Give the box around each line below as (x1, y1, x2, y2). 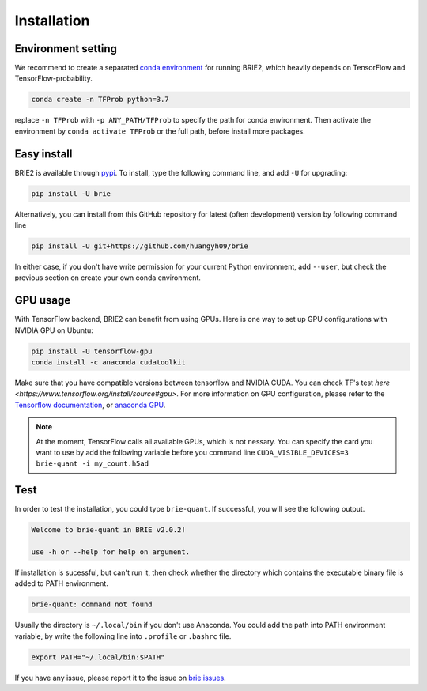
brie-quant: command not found (31, 600, 153, 609)
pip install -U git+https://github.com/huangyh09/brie (31, 242, 248, 251)
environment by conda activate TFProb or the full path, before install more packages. (14, 126, 306, 136)
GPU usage (14, 293, 71, 308)
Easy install (14, 147, 73, 160)
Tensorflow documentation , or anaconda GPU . (14, 400, 166, 410)
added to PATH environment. (14, 579, 108, 588)
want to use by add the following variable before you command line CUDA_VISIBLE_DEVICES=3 (36, 447, 350, 458)
